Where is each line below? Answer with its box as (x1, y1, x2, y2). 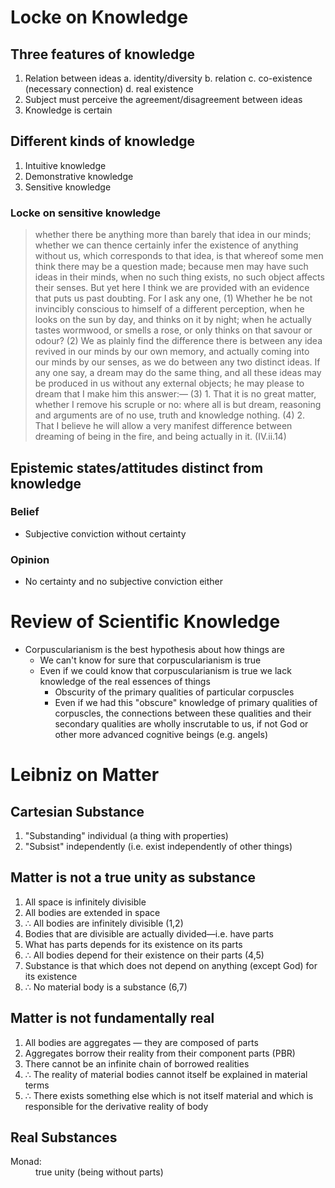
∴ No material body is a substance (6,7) (24, 981, 188, 993)
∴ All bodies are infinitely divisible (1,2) (24, 917, 184, 929)
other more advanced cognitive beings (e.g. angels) (54, 729, 268, 741)
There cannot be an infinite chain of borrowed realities (24, 1057, 250, 1070)
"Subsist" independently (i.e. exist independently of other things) (24, 841, 293, 853)
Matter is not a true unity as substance (10, 869, 257, 886)
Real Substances (10, 1129, 118, 1146)
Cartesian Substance (10, 803, 145, 820)
